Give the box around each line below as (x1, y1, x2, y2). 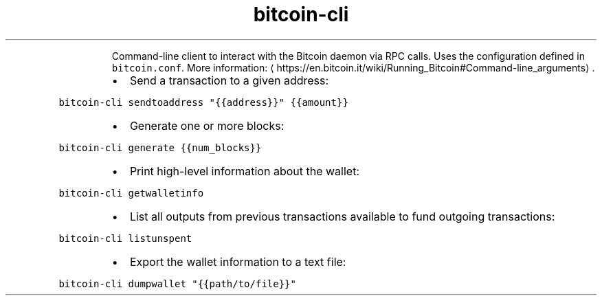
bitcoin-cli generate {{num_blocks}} (58, 142, 262, 153)
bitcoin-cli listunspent (58, 232, 192, 244)
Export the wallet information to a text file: (129, 254, 346, 269)
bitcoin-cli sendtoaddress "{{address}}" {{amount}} (58, 96, 348, 108)
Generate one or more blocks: (129, 118, 285, 133)
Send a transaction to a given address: (129, 73, 329, 87)
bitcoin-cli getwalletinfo (58, 187, 204, 199)
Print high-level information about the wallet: (129, 164, 359, 178)
